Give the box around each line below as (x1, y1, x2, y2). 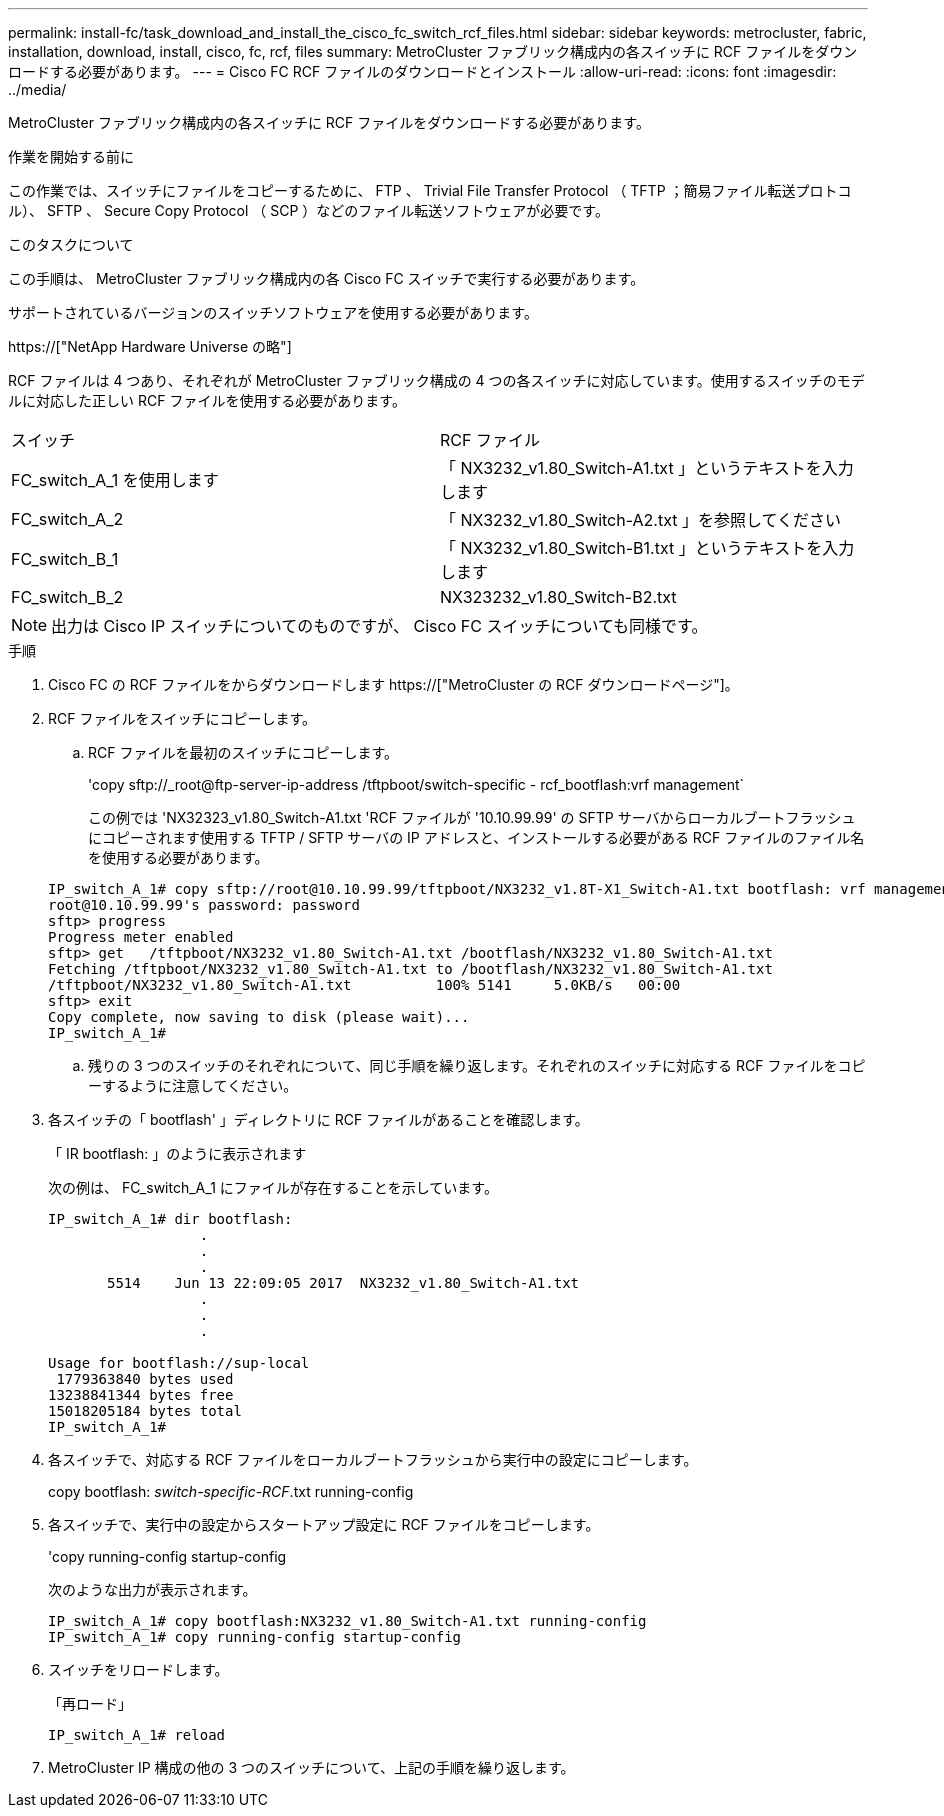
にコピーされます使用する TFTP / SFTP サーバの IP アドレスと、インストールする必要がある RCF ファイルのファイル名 (88, 829, 865, 846)
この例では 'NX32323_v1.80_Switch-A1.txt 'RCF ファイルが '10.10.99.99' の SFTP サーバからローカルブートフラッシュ (88, 809, 856, 826)
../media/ (8, 81, 67, 98)
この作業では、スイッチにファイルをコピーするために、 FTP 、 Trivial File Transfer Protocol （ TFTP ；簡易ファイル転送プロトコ (8, 182, 852, 199)
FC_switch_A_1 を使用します (11, 470, 219, 490)
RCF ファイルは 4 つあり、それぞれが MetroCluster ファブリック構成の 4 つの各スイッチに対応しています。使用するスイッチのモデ (8, 372, 865, 389)
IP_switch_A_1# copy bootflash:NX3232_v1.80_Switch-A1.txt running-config (48, 1613, 647, 1629)
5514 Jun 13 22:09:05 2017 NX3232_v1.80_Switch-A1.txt (107, 1275, 580, 1291)
